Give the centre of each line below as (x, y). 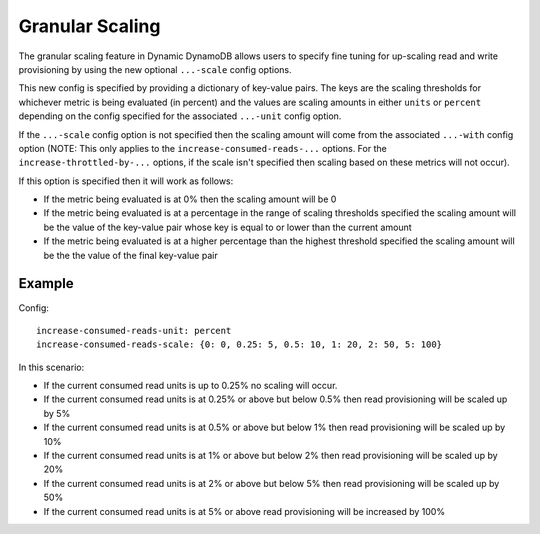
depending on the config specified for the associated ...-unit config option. (180, 116)
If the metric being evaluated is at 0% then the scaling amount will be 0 (190, 199)
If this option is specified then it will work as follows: (126, 181)
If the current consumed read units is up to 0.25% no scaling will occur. (190, 386)
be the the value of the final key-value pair (131, 255)
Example (46, 283)
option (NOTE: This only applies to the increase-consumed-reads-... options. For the (202, 148)
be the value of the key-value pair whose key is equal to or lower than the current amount (227, 227)
